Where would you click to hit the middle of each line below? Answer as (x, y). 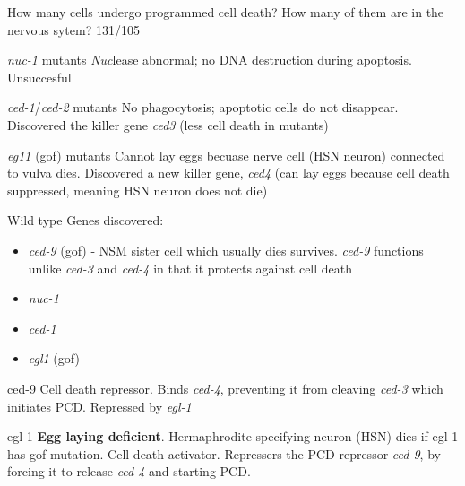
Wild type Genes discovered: (86, 220)
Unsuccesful (39, 77)
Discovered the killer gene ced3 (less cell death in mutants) (168, 124)
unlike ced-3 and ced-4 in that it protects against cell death (190, 268)
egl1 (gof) (54, 358)
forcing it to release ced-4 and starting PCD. (129, 471)
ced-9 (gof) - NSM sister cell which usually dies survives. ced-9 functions (226, 250)
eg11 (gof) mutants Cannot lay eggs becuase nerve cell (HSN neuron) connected (226, 155)
